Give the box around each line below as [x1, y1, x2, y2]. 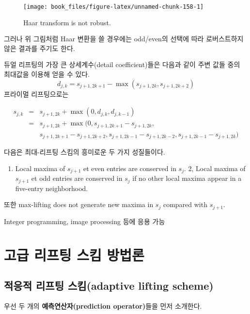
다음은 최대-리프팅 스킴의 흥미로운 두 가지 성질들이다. [4, 147, 165, 157]
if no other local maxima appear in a [132, 173, 242, 183]
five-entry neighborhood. [15, 183, 88, 193]
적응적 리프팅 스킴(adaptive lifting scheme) [4, 278, 214, 293]
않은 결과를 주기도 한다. [4, 43, 75, 53]
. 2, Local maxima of [184, 163, 246, 173]
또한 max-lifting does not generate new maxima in [4, 199, 154, 209]
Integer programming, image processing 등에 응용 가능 [4, 216, 165, 226]
